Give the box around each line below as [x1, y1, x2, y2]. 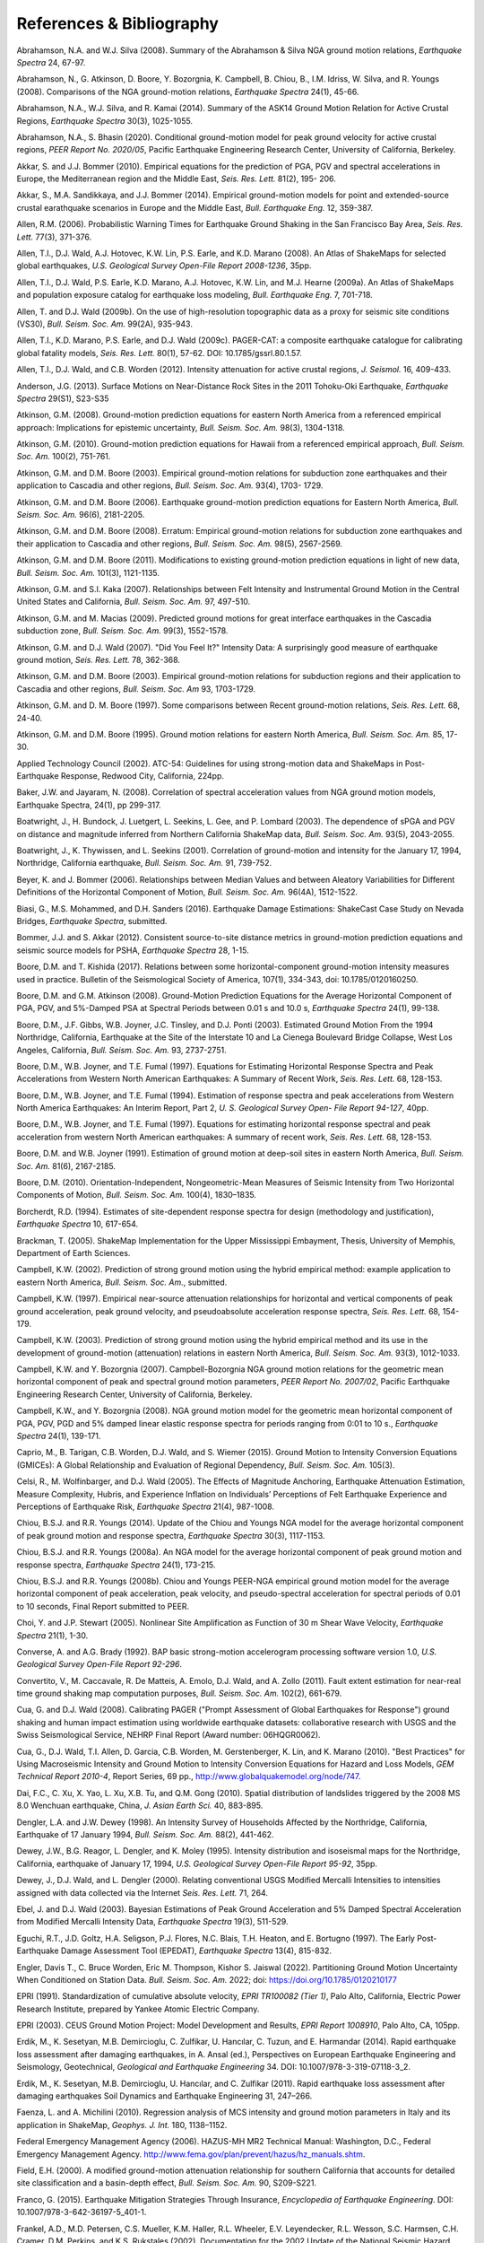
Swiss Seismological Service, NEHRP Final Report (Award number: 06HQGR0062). [16, 1730, 322, 1741]
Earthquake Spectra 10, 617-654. [16, 1218, 139, 1229]
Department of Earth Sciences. [16, 1247, 131, 1258]
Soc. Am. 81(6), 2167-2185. [16, 1160, 117, 1171]
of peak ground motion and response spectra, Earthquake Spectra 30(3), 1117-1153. [16, 1530, 325, 1540]
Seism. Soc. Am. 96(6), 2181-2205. [16, 510, 145, 520]
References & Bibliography [16, 13, 220, 33]
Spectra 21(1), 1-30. [16, 1629, 89, 1641]
